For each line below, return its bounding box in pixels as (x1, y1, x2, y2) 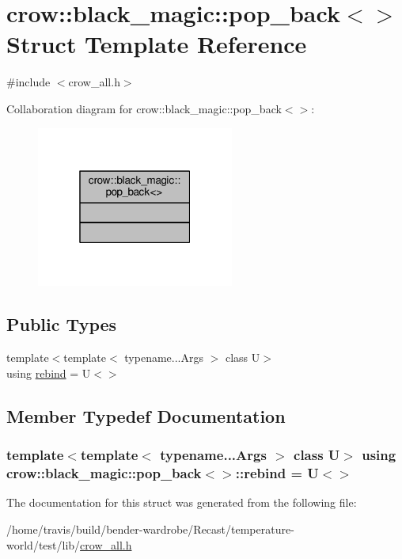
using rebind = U (6, 364, 91, 381)
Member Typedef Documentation (6, 403, 286, 428)
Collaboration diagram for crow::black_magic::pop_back (6, 100, 282, 116)
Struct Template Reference (6, 28, 307, 60)
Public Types (6, 312, 117, 337)
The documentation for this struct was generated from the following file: (6, 494, 357, 511)
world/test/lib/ (6, 536, 81, 553)
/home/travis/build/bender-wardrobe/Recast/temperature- (6, 520, 294, 537)
